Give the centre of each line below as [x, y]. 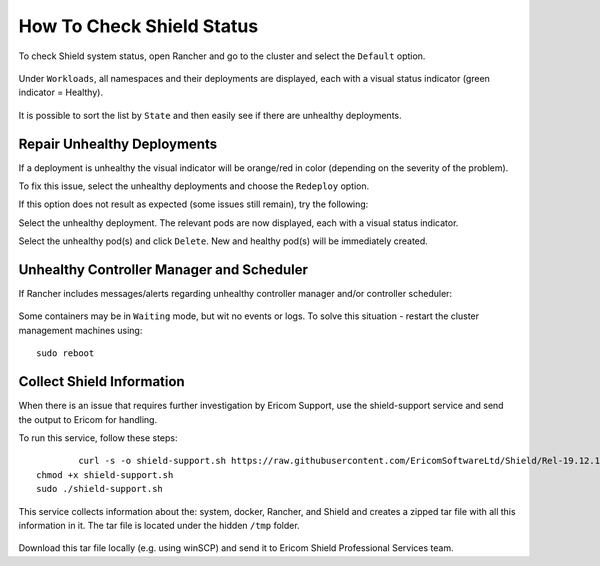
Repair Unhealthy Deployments [118, 143]
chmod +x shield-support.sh [105, 474]
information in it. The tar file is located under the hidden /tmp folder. [159, 525]
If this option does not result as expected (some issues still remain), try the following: [193, 204]
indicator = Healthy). [61, 92]
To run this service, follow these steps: [98, 437]
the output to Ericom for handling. [88, 419]
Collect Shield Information [101, 381]
